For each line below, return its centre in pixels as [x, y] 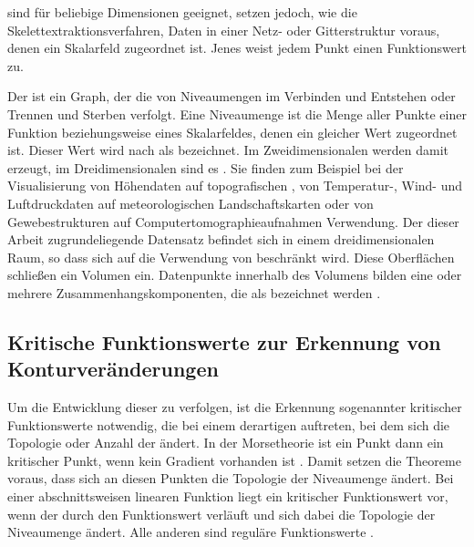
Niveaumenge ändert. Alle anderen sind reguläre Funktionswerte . [191, 532]
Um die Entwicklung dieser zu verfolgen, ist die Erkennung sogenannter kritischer [235, 407]
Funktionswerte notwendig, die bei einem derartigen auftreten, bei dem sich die [229, 424]
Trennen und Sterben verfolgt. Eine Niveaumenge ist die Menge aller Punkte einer [237, 114]
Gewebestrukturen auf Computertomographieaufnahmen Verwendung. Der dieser [233, 221]
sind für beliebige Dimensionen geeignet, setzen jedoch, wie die [182, 12]
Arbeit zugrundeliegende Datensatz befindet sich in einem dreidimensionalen [221, 239]
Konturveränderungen [113, 369]
